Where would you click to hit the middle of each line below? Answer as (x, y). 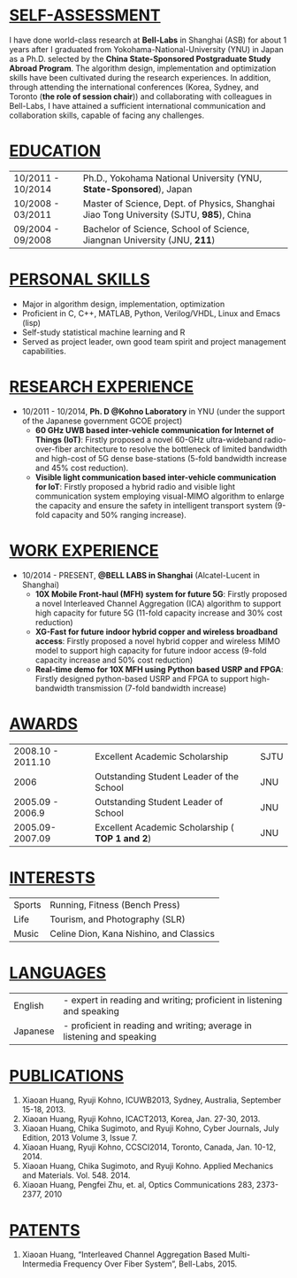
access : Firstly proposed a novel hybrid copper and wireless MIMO (158, 641)
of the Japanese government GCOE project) (102, 421)
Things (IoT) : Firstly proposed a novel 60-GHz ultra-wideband (148, 439)
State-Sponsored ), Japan (137, 189)
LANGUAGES (58, 973)
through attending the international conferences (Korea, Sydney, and (134, 87)
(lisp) (31, 322)
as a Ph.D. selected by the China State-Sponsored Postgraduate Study (140, 58)
